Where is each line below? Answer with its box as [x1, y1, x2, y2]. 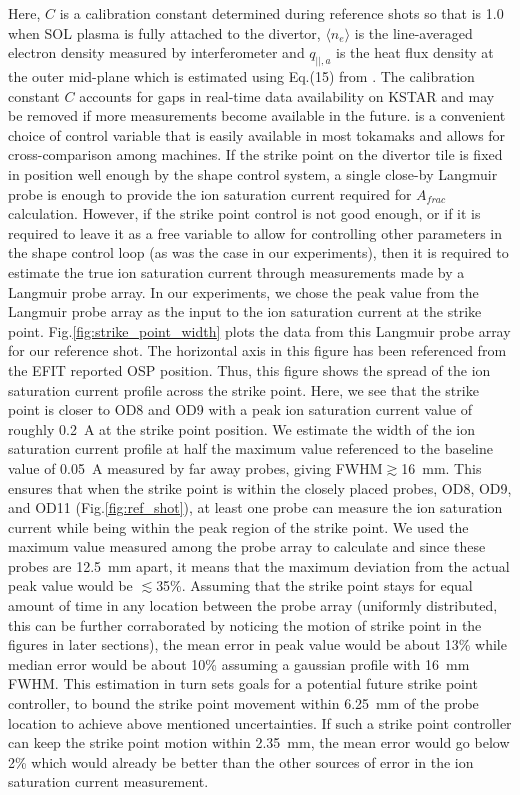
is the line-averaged [354, 22, 473, 43]
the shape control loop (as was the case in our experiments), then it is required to [8, 242, 509, 263]
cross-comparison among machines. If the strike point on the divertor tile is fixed [8, 144, 503, 165]
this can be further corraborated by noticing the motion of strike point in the [8, 614, 482, 635]
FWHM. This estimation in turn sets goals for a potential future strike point [8, 673, 478, 694]
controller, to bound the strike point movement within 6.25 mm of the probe [8, 693, 479, 714]
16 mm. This [401, 457, 482, 478]
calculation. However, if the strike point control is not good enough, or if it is [8, 203, 481, 224]
